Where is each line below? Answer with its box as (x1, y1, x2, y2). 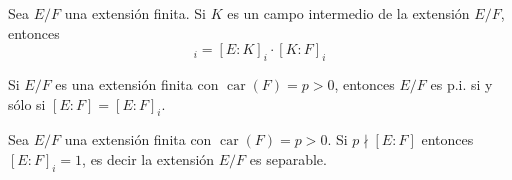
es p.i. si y (430, 73, 493, 94)
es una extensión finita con (55, 73, 219, 94)
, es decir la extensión (82, 148, 215, 169)
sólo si (8, 93, 46, 114)
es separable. (249, 148, 327, 169)
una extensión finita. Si (64, 3, 206, 23)
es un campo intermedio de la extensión (227, 3, 470, 23)
